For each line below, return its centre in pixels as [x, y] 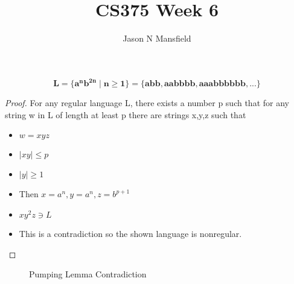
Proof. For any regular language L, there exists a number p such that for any [147, 103]
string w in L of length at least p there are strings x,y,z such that [126, 114]
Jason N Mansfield [157, 38]
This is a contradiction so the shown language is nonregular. [130, 233]
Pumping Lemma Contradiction [88, 274]
